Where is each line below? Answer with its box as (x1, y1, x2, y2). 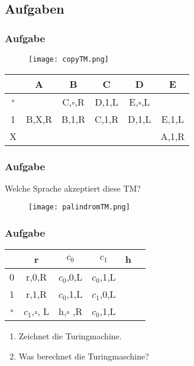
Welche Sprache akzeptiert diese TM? (5, 182, 141, 194)
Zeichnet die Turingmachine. (18, 330, 122, 342)
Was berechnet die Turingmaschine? (18, 349, 149, 362)
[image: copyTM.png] (28, 55, 109, 63)
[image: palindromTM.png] (28, 203, 130, 212)
